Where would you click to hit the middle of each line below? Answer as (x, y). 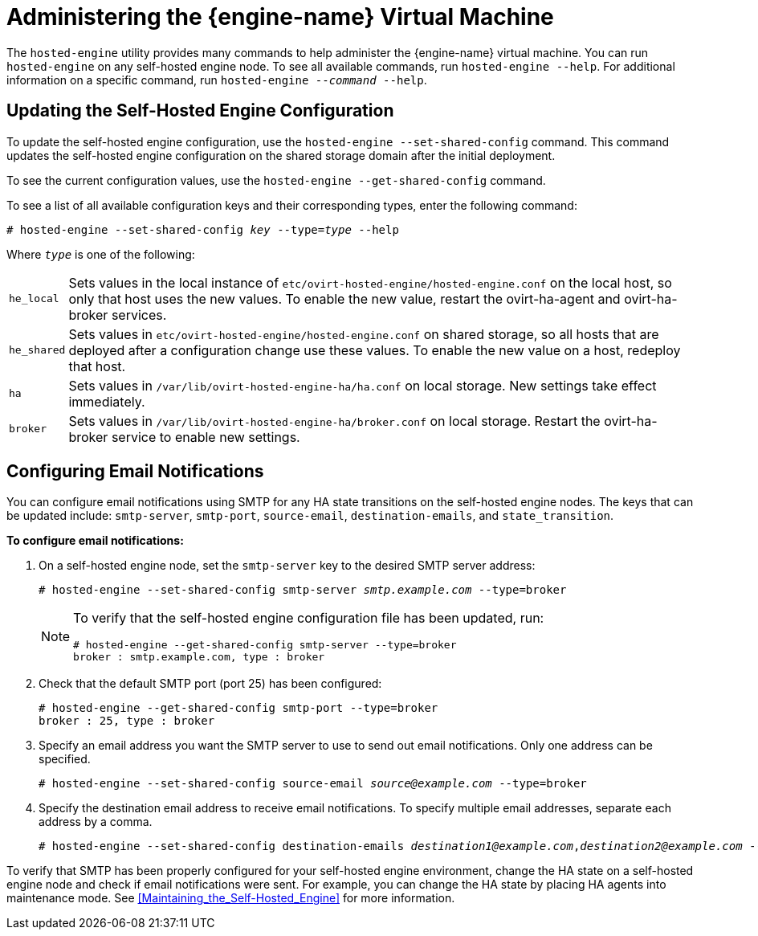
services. (139, 315)
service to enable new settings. (206, 437)
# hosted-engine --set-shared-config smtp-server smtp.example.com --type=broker (303, 590)
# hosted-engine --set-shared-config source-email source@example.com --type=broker (313, 784)
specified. (65, 759)
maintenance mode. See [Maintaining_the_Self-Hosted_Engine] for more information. (231, 898)
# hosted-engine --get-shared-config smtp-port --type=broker (238, 708)
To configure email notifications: (95, 541)
